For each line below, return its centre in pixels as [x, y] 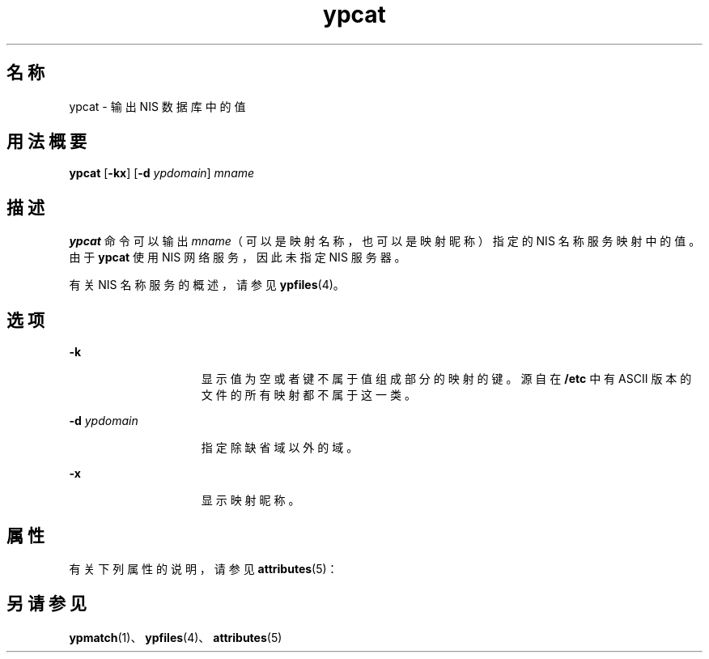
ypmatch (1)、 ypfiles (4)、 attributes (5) [176, 637]
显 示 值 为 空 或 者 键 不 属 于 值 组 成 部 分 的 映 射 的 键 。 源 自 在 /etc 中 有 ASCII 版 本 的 [446, 379]
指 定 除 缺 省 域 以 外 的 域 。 [280, 448]
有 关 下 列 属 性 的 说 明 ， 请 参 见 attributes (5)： [204, 568]
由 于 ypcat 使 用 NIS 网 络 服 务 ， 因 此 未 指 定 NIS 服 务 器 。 [238, 257]
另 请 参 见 [47, 604]
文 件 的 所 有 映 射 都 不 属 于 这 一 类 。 [308, 395]
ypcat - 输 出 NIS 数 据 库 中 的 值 [157, 106]
